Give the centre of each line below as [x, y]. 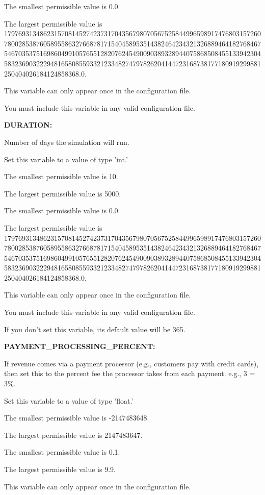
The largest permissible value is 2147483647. [73, 435]
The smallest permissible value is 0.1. [62, 452]
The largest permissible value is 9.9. [60, 469]
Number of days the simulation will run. [67, 142]
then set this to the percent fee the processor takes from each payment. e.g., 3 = [130, 373]
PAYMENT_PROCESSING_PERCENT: [80, 346]
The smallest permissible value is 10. [61, 176]
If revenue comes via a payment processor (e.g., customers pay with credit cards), [131, 363]
